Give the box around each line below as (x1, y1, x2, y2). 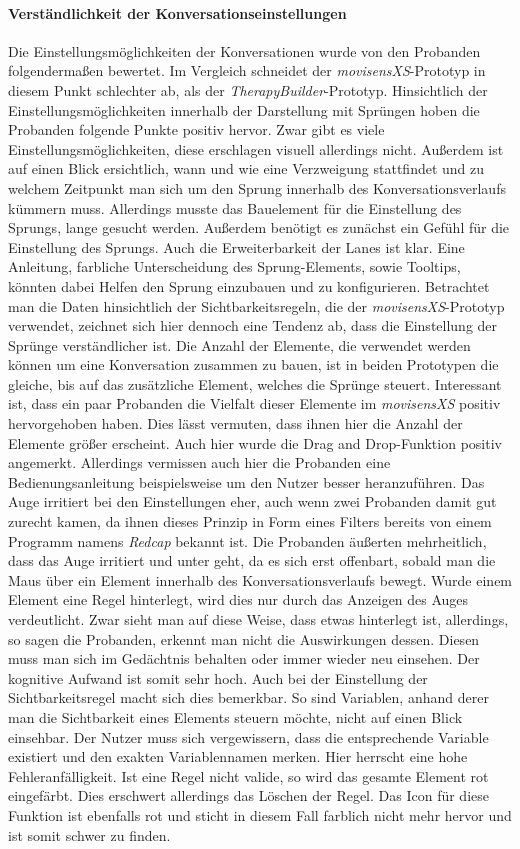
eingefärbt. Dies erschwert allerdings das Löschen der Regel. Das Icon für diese (8, 785, 489, 806)
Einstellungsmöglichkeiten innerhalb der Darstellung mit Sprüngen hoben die (8, 99, 480, 120)
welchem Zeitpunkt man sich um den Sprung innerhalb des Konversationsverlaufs (8, 177, 506, 198)
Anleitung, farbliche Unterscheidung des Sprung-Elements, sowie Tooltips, (8, 256, 461, 277)
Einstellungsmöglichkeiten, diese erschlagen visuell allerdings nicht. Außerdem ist (8, 138, 504, 159)
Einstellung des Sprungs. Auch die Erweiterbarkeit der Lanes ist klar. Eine (8, 236, 465, 257)
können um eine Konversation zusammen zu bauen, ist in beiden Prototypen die (8, 354, 499, 375)
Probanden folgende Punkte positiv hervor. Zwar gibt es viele (8, 119, 385, 140)
